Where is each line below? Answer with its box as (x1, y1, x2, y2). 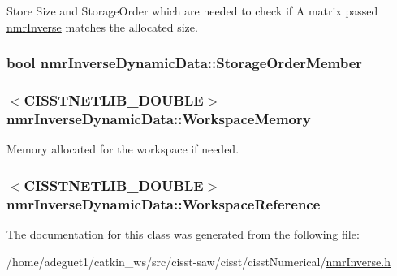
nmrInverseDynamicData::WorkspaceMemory (6, 108, 311, 128)
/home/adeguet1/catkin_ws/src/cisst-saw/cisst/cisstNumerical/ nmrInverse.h (6, 252, 391, 270)
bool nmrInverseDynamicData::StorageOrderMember (6, 53, 363, 73)
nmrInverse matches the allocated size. (6, 18, 198, 35)
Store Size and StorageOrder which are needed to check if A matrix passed (6, 2, 378, 19)
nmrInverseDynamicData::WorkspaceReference (6, 193, 321, 213)
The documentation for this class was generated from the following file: (6, 225, 360, 242)
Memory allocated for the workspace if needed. (6, 140, 239, 157)
